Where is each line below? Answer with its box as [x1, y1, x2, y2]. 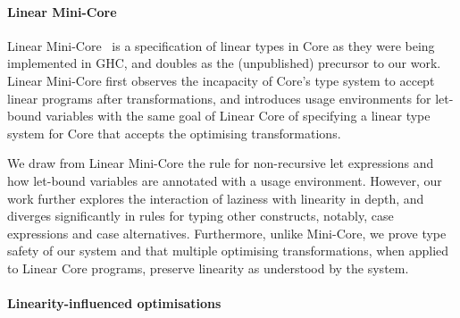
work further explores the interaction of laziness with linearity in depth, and [7, 188, 424, 207]
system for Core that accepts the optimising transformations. [7, 123, 341, 142]
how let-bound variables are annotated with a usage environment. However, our [7, 171, 442, 189]
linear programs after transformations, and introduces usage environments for [7, 88, 431, 107]
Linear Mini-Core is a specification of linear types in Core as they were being [7, 36, 435, 54]
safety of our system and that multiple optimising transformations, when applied [7, 241, 449, 260]
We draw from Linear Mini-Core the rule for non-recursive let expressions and [7, 154, 434, 172]
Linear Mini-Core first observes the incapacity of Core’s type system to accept [7, 71, 435, 89]
